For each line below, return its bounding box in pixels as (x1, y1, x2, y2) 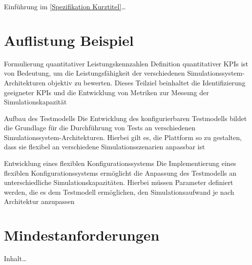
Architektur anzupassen (4, 196, 75, 206)
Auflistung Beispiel (4, 30, 134, 50)
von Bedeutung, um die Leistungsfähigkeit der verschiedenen (4, 68, 185, 78)
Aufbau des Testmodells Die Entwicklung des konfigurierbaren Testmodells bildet (4, 113, 247, 123)
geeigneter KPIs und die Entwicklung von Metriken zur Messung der (4, 87, 209, 97)
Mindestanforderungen (4, 225, 160, 245)
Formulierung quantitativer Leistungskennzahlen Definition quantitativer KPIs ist (4, 58, 249, 68)
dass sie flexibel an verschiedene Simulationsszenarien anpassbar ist (4, 142, 205, 152)
